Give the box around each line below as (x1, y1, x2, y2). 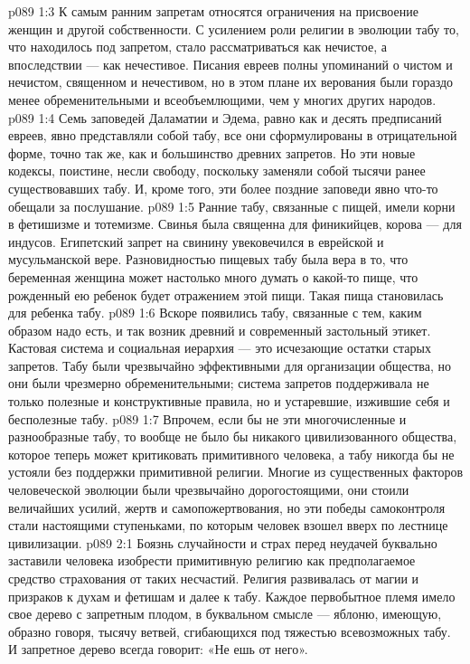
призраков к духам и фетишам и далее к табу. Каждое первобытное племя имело (8, 586, 456, 605)
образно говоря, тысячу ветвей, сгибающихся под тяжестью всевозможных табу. (8, 621, 451, 640)
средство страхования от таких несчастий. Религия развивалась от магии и (8, 569, 419, 587)
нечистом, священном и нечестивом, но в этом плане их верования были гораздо (8, 72, 454, 91)
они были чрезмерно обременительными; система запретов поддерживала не (8, 374, 429, 393)
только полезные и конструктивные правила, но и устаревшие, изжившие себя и (8, 392, 450, 411)
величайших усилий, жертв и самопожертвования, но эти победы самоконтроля (8, 498, 446, 517)
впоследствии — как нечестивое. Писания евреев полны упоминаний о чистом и (8, 54, 453, 73)
